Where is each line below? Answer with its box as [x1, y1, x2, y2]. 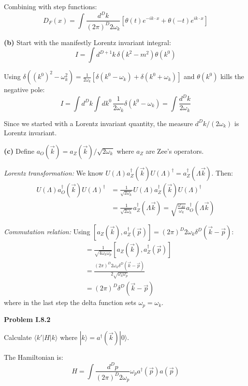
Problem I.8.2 [4, 314, 51, 324]
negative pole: [4, 84, 45, 95]
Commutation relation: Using [4, 226, 90, 236]
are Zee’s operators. [146, 145, 204, 156]
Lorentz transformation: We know [4, 167, 103, 177]
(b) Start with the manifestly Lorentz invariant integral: [4, 37, 171, 47]
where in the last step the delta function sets [4, 297, 136, 307]
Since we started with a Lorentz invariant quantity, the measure [4, 118, 193, 128]
